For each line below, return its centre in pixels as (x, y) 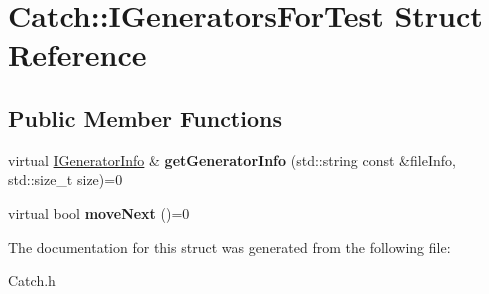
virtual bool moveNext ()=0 (99, 212)
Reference (77, 54)
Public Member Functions (145, 117)
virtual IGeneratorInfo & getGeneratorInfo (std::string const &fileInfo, (232, 159)
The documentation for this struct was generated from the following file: (229, 246)
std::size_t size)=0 (65, 179)
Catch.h (32, 280)
